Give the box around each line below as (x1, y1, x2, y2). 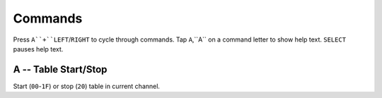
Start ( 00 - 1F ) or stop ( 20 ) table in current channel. (13, 82, 161, 90)
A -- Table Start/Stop (13, 63, 108, 75)
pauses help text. (13, 44, 64, 53)
